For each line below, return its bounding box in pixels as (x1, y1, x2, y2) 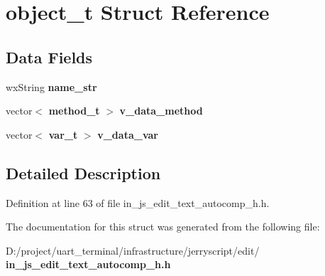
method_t (48, 103, 100, 118)
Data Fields (6, 46, 93, 68)
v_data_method (119, 103, 203, 118)
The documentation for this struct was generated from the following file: (6, 219, 320, 234)
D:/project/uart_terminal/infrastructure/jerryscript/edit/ (6, 243, 260, 258)
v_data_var (97, 127, 158, 142)
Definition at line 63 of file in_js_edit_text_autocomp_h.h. (6, 195, 270, 210)
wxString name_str (6, 79, 97, 94)
